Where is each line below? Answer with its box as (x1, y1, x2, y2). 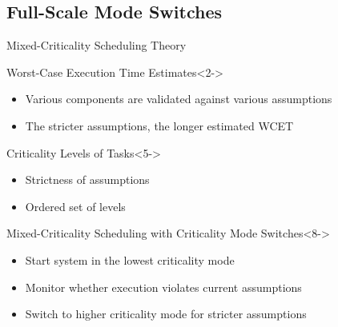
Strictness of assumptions (25, 171, 150, 188)
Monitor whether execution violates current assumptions (25, 278, 302, 295)
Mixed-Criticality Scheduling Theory (6, 37, 187, 54)
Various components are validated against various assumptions (25, 90, 332, 107)
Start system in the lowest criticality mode (25, 251, 235, 268)
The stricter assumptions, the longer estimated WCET (25, 117, 294, 134)
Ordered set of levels (25, 197, 126, 214)
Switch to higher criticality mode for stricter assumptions (25, 305, 307, 322)
